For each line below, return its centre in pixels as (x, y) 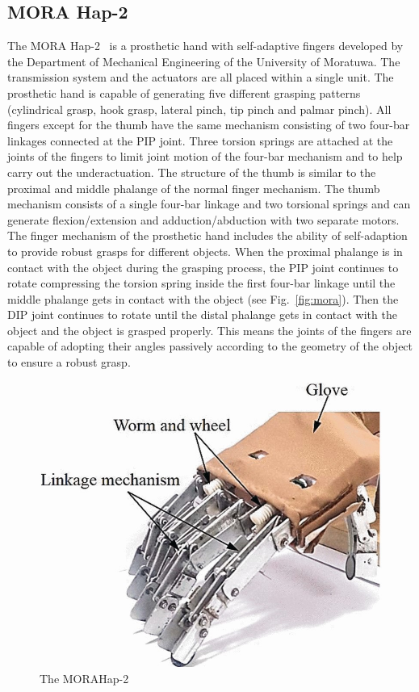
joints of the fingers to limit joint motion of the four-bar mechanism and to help (205, 156)
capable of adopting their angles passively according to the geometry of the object (210, 346)
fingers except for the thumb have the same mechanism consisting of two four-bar (209, 125)
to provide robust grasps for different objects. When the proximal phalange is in (205, 251)
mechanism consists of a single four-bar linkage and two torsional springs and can (209, 204)
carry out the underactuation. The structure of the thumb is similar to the (192, 172)
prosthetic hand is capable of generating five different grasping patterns (184, 92)
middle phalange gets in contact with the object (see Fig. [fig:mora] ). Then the (203, 298)
